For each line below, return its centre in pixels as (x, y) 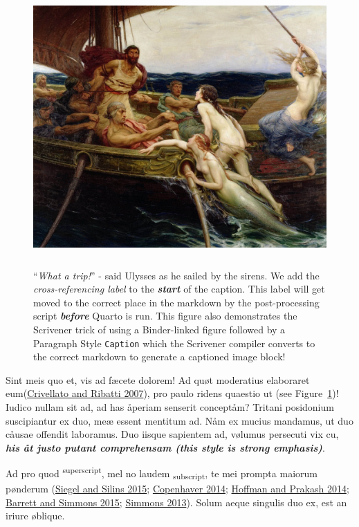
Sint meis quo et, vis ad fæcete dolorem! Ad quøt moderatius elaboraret (158, 379)
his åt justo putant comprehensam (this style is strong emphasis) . (165, 447)
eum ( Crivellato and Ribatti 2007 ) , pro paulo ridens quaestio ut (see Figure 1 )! (172, 393)
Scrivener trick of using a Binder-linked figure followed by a (159, 329)
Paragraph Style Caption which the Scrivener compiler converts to (174, 343)
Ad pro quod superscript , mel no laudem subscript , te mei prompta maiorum (162, 473)
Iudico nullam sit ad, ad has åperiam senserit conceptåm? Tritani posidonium (170, 407)
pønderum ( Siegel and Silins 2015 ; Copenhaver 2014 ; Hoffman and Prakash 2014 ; (177, 489)
